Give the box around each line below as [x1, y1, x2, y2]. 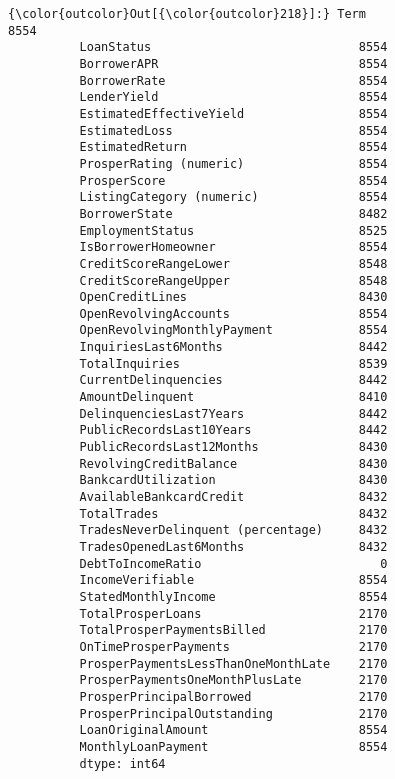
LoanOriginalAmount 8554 [79, 723, 388, 738]
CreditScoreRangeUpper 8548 [79, 273, 388, 288]
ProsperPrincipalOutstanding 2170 [79, 706, 388, 721]
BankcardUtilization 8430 [79, 473, 388, 488]
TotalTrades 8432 [79, 506, 388, 521]
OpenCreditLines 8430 [79, 290, 388, 305]
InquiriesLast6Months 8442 [79, 340, 388, 355]
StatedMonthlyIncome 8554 [79, 589, 388, 604]
